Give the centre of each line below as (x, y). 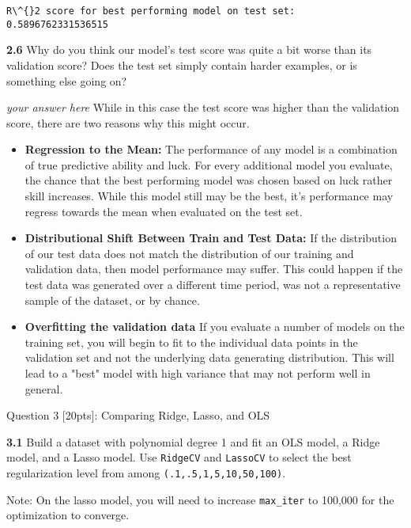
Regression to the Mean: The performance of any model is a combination (211, 149)
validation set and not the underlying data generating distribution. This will (209, 357)
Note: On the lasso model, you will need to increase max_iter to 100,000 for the (200, 499)
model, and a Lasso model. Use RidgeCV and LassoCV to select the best (179, 457)
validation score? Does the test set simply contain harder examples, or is (182, 65)
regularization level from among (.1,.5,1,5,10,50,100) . (146, 473)
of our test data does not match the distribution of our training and (189, 253)
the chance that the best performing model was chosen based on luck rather (209, 180)
